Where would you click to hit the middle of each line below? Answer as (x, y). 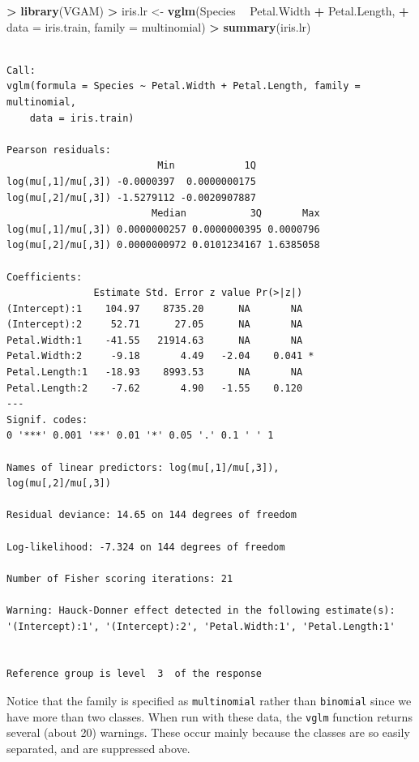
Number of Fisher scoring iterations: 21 (120, 578)
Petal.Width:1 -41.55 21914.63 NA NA (155, 340)
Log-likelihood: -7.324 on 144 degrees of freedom (146, 547)
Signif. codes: (47, 420)
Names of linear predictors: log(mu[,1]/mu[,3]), (143, 467)
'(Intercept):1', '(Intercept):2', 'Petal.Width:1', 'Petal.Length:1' (201, 626)
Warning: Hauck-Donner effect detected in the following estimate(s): (201, 610)
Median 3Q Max (235, 214)
